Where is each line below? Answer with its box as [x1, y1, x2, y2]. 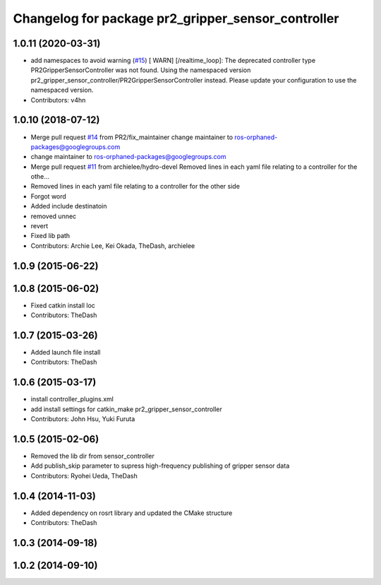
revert [30, 222, 49, 230]
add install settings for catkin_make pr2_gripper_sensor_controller [30, 405, 222, 413]
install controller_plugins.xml [30, 395, 114, 403]
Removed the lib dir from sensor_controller [30, 452, 155, 461]
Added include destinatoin [30, 202, 107, 211]
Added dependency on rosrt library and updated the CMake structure [30, 509, 233, 517]
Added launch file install [30, 348, 101, 357]
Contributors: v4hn [30, 95, 86, 104]
